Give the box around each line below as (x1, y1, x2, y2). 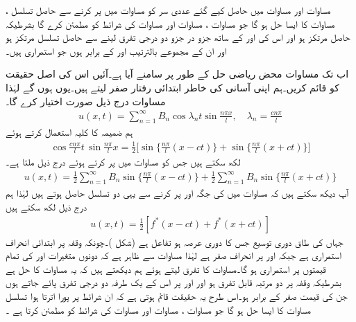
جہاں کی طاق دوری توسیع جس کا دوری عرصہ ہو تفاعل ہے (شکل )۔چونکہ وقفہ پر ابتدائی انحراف (6, 234, 344, 249)
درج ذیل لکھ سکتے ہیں (6, 199, 87, 213)
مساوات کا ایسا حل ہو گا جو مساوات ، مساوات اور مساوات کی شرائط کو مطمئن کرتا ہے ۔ (6, 302, 311, 316)
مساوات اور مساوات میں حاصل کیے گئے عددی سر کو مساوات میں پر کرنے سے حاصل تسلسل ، (6, 3, 331, 17)
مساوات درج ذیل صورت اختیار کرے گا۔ (6, 93, 166, 108)
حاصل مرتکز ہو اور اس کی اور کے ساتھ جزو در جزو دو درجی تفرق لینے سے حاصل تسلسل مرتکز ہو (6, 30, 350, 44)
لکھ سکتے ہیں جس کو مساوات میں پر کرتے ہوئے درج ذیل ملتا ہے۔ (6, 154, 241, 169)
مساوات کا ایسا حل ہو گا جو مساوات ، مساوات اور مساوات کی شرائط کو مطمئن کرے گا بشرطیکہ (6, 16, 335, 30)
